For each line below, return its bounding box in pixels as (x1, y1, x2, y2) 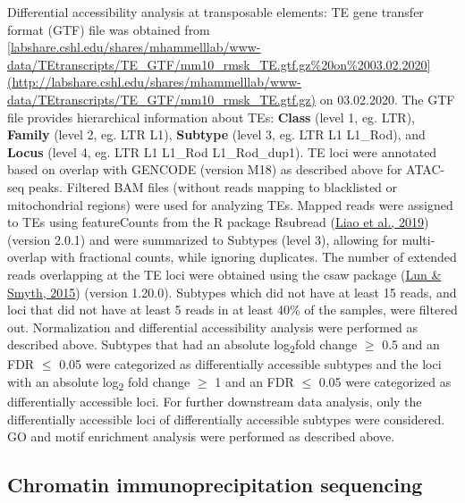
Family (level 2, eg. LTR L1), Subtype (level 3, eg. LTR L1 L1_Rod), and (7, 125, 426, 144)
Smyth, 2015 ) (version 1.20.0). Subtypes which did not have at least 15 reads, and (7, 282, 457, 301)
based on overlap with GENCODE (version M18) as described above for (7, 160, 402, 179)
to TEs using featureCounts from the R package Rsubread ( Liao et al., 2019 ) (7, 213, 429, 231)
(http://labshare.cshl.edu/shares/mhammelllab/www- (7, 72, 302, 91)
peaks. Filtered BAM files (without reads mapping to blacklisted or (28, 177, 398, 196)
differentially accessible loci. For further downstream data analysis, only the (7, 392, 422, 411)
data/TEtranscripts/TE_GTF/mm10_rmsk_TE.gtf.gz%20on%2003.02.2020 (7, 54, 427, 73)
